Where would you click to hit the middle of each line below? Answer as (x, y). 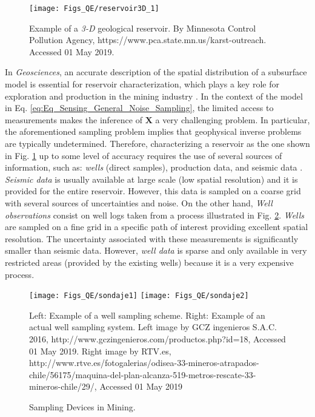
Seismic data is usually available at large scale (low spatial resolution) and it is (151, 179)
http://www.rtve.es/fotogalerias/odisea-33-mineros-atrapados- (144, 363)
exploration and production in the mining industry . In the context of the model (154, 96)
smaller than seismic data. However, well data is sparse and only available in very (156, 250)
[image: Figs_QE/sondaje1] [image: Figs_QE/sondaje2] (139, 296)
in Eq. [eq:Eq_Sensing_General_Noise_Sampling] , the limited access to (139, 108)
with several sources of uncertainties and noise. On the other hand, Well (139, 202)
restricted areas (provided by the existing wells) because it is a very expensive (149, 262)
